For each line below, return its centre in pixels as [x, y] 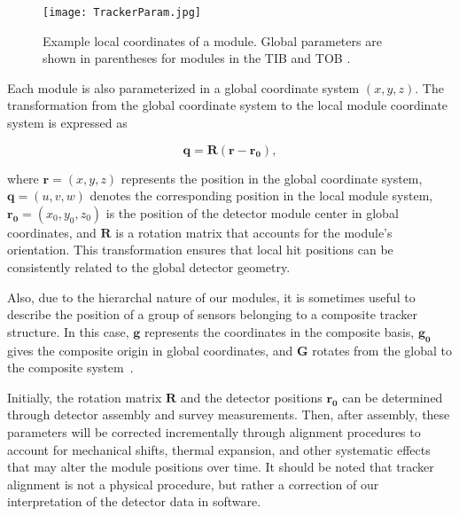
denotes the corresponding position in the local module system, [261, 195]
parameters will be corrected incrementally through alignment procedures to [214, 431]
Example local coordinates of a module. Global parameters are [212, 40]
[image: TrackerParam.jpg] [122, 12]
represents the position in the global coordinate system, [272, 178]
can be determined [393, 397]
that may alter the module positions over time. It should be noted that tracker [221, 467]
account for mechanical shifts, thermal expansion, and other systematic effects [219, 449]
